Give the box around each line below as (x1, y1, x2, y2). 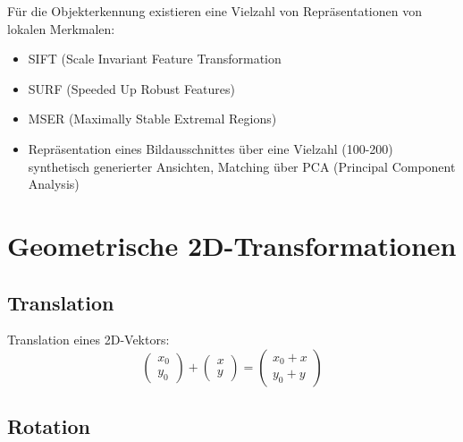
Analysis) (28, 174, 80, 193)
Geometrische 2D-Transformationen (7, 226, 457, 263)
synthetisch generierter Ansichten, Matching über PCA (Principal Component (28, 157, 456, 175)
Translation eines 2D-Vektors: (7, 330, 170, 349)
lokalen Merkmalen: (7, 19, 115, 38)
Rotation (7, 412, 90, 440)
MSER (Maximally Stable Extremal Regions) (28, 109, 277, 128)
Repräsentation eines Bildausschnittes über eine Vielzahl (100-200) (28, 139, 393, 157)
